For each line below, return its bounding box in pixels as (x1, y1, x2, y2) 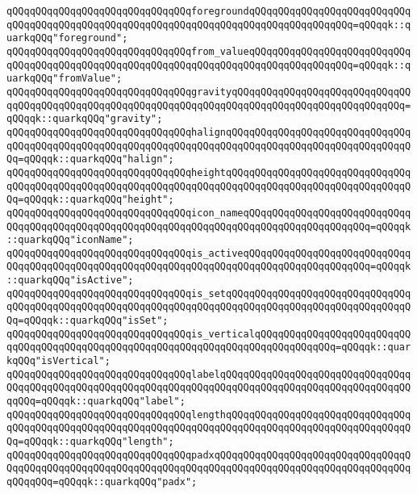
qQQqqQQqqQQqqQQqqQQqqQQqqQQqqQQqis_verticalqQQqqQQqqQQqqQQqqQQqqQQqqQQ (6, 328, 411, 340)
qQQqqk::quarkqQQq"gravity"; (6, 113, 163, 125)
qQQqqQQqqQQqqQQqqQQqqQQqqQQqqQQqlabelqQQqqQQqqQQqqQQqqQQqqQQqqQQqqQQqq (6, 368, 411, 380)
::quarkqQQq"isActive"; (6, 274, 134, 287)
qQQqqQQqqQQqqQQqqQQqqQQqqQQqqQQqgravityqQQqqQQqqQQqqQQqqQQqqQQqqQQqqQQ (6, 86, 411, 98)
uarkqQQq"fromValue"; (6, 73, 123, 85)
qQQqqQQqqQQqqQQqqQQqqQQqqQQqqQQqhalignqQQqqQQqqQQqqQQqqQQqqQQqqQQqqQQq (6, 126, 411, 138)
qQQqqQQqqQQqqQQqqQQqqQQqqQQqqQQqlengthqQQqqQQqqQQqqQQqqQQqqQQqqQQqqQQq (6, 408, 411, 421)
